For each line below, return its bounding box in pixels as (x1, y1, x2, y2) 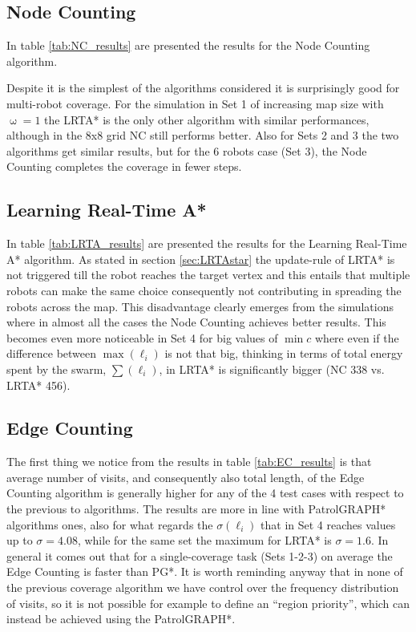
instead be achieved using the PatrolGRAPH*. (6, 610, 236, 627)
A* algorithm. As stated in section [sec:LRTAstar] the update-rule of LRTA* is (6, 250, 395, 267)
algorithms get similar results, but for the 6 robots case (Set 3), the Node (6, 142, 367, 159)
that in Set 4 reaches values (261, 516, 396, 533)
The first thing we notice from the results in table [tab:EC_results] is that (6, 453, 372, 470)
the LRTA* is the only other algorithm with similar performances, (44, 111, 370, 128)
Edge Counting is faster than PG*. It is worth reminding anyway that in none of (6, 563, 403, 580)
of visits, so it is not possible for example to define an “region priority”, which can (6, 594, 410, 611)
